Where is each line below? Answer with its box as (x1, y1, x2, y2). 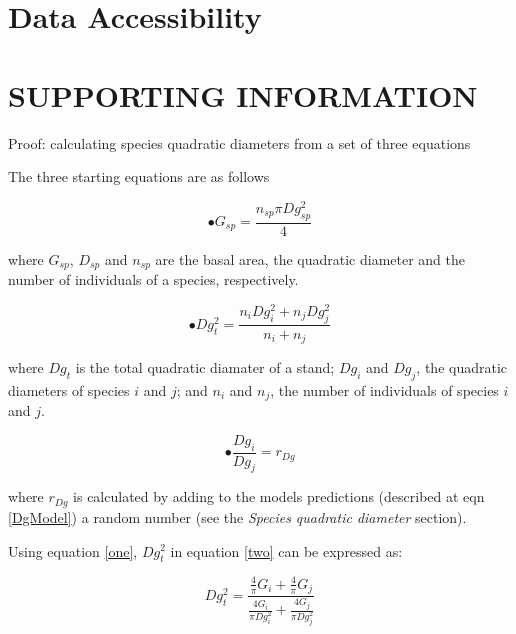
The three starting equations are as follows (8, 166, 270, 187)
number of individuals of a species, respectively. (8, 269, 299, 290)
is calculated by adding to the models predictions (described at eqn (73, 486, 485, 507)
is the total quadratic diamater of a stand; (75, 357, 335, 377)
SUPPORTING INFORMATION (8, 74, 478, 115)
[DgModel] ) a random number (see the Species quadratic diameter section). (8, 506, 467, 527)
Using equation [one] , (8, 540, 138, 561)
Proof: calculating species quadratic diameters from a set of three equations (8, 132, 471, 153)
